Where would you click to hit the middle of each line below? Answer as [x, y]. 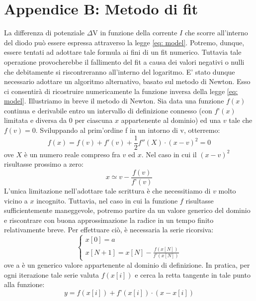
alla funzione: [24, 284]
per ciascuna [94, 120]
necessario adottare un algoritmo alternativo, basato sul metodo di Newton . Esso [127, 81]
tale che [241, 120]
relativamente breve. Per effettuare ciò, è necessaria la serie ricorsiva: [109, 230]
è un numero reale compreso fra [72, 154]
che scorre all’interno [216, 33]
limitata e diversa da [36, 120]
